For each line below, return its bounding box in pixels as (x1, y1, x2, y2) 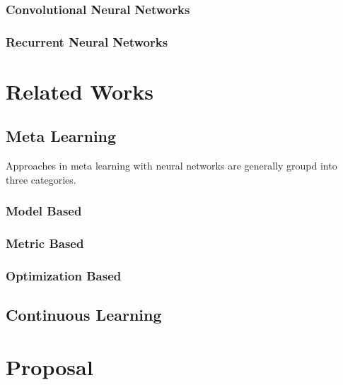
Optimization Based (6, 267, 122, 285)
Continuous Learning (6, 304, 162, 326)
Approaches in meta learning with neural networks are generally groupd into (6, 158, 337, 173)
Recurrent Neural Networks (6, 32, 168, 50)
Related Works (6, 76, 154, 105)
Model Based (6, 202, 82, 220)
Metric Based (6, 235, 84, 252)
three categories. (6, 172, 76, 186)
